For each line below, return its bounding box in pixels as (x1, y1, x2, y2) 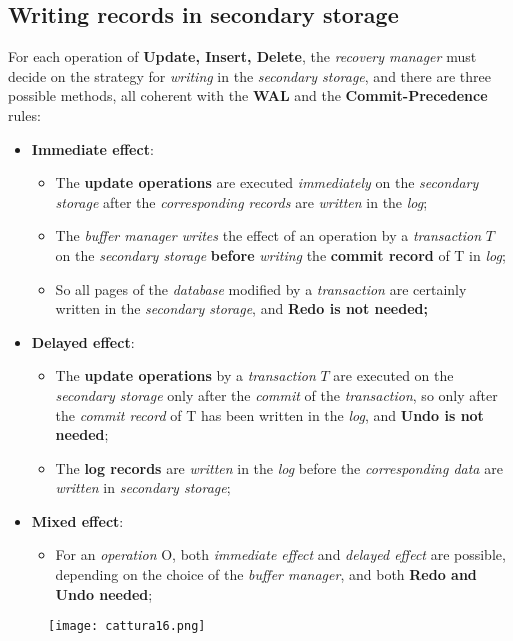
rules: (8, 104, 41, 125)
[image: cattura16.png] (48, 619, 206, 634)
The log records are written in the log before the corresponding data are (55, 457, 503, 478)
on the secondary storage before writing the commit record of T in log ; (55, 244, 506, 265)
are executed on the (333, 365, 454, 386)
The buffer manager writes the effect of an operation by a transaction (55, 225, 482, 246)
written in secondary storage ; (55, 477, 231, 498)
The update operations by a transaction (55, 365, 316, 386)
